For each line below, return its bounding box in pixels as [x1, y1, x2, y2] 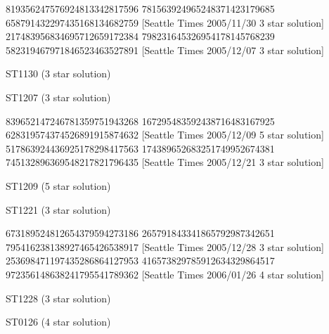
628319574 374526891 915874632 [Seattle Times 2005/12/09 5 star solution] [6, 127, 324, 142]
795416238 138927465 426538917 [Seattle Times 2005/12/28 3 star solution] [6, 239, 324, 254]
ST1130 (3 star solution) [6, 66, 111, 81]
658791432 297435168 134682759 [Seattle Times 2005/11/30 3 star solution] [6, 15, 324, 30]
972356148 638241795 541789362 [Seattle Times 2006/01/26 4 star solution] [6, 266, 324, 281]
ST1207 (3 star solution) [6, 89, 111, 104]
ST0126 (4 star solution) [6, 314, 111, 329]
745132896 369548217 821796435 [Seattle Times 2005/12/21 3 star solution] [6, 155, 324, 169]
